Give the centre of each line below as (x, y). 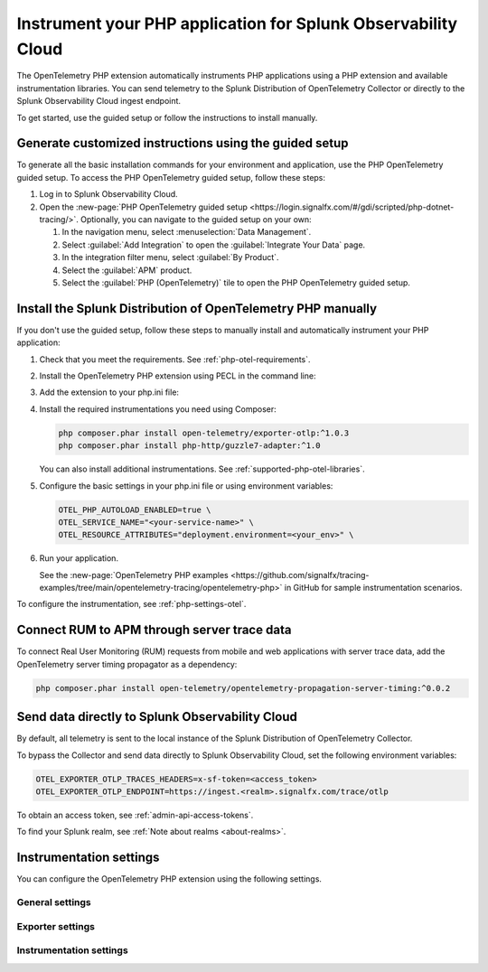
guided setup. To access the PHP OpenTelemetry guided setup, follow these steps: (171, 177)
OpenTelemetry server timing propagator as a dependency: (127, 664)
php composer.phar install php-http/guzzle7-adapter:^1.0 (189, 446)
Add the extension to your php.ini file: (109, 392)
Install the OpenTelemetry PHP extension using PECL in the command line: (178, 376)
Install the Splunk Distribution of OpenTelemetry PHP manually (197, 308)
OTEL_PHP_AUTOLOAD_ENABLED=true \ (135, 509)
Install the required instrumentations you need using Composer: (158, 409)
